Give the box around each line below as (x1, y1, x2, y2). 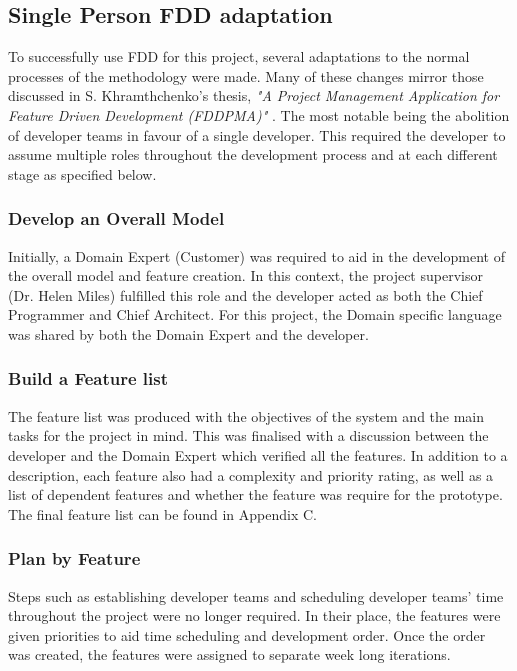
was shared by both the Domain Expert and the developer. (8, 323, 369, 344)
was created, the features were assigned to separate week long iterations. (8, 644, 451, 665)
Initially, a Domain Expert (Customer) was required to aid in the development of (8, 245, 505, 266)
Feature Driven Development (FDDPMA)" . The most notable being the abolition (8, 104, 510, 125)
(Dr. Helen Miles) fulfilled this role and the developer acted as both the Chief (8, 284, 483, 305)
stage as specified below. (8, 163, 157, 184)
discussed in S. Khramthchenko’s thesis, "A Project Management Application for (8, 85, 500, 106)
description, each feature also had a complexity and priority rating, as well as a (8, 464, 494, 485)
